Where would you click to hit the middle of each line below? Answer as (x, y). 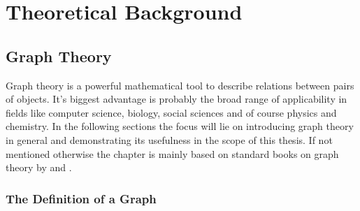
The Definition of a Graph (81, 198)
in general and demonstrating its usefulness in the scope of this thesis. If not (169, 139)
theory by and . (39, 167)
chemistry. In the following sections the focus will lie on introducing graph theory (180, 126)
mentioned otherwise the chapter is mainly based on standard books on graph (172, 153)
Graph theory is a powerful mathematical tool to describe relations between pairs (180, 85)
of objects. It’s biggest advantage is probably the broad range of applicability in (177, 99)
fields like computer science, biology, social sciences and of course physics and (171, 112)
